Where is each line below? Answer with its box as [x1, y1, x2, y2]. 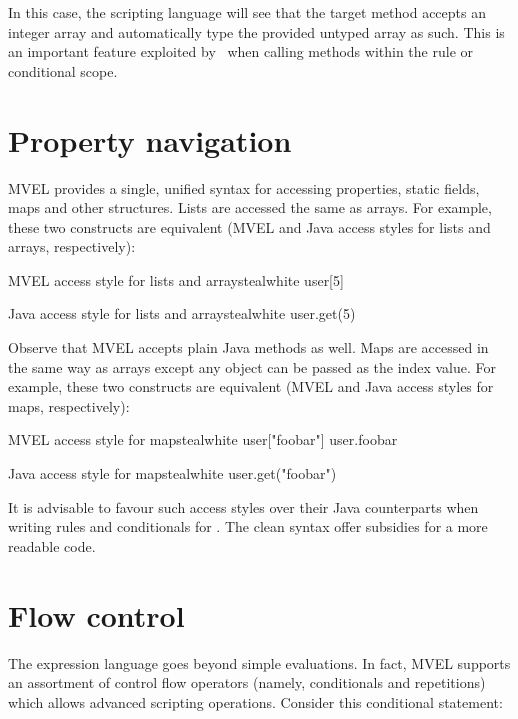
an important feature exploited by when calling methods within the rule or [8, 41, 473, 62]
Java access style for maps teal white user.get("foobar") [8, 463, 337, 484]
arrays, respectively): [8, 236, 136, 257]
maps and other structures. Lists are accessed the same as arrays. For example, [8, 197, 492, 218]
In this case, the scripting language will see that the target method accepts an [8, 2, 486, 22]
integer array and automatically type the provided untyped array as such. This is [8, 21, 505, 42]
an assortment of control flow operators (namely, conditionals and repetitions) [8, 672, 486, 693]
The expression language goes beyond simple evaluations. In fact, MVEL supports [8, 652, 511, 673]
